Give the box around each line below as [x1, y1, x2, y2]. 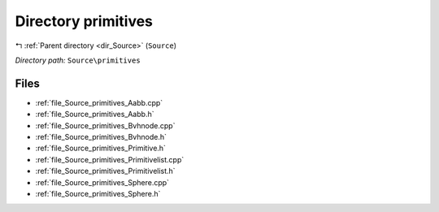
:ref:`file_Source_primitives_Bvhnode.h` [35, 132, 167, 142]
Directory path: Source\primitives [15, 55, 141, 65]
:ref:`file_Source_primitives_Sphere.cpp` [35, 177, 170, 187]
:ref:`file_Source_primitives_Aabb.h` [35, 110, 154, 119]
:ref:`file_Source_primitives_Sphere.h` [35, 188, 161, 198]
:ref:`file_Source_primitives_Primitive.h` [35, 143, 167, 154]
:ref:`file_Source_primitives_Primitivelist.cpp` [35, 154, 185, 164]
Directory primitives [15, 12, 154, 30]
